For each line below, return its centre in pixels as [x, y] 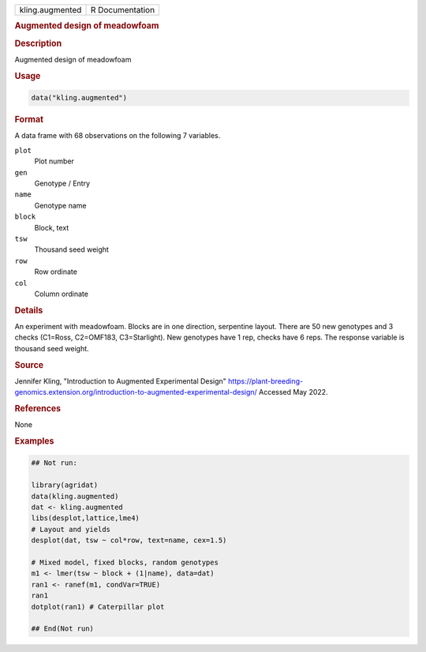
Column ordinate [61, 294]
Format [29, 120]
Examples [34, 440]
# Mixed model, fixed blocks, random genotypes [125, 562]
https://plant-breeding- [265, 381]
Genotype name [60, 205]
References [38, 408]
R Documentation [123, 10]
